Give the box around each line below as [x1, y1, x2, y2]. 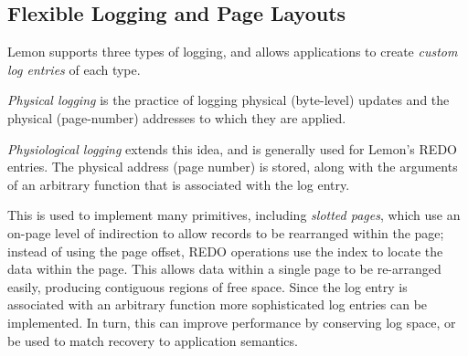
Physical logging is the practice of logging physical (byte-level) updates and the [7, 90, 450, 110]
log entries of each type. [7, 59, 141, 79]
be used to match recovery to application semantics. [7, 330, 298, 350]
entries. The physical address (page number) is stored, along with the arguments [7, 157, 458, 176]
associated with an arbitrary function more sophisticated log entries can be [7, 295, 428, 314]
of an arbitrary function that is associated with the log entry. [7, 174, 350, 194]
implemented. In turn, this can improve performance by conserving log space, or [7, 312, 456, 331]
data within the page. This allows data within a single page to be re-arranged [7, 259, 441, 278]
